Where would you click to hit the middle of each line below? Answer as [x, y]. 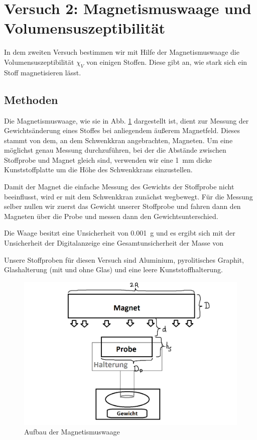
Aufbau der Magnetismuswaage [72, 432]
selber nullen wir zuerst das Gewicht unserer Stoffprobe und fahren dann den [122, 206]
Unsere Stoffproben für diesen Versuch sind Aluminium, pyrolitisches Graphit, [124, 259]
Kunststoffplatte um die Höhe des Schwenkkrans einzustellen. [98, 170]
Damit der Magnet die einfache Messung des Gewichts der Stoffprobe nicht [119, 187]
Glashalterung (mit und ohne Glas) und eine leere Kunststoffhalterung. [113, 269]
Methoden [31, 99]
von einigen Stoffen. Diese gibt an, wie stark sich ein [167, 62]
